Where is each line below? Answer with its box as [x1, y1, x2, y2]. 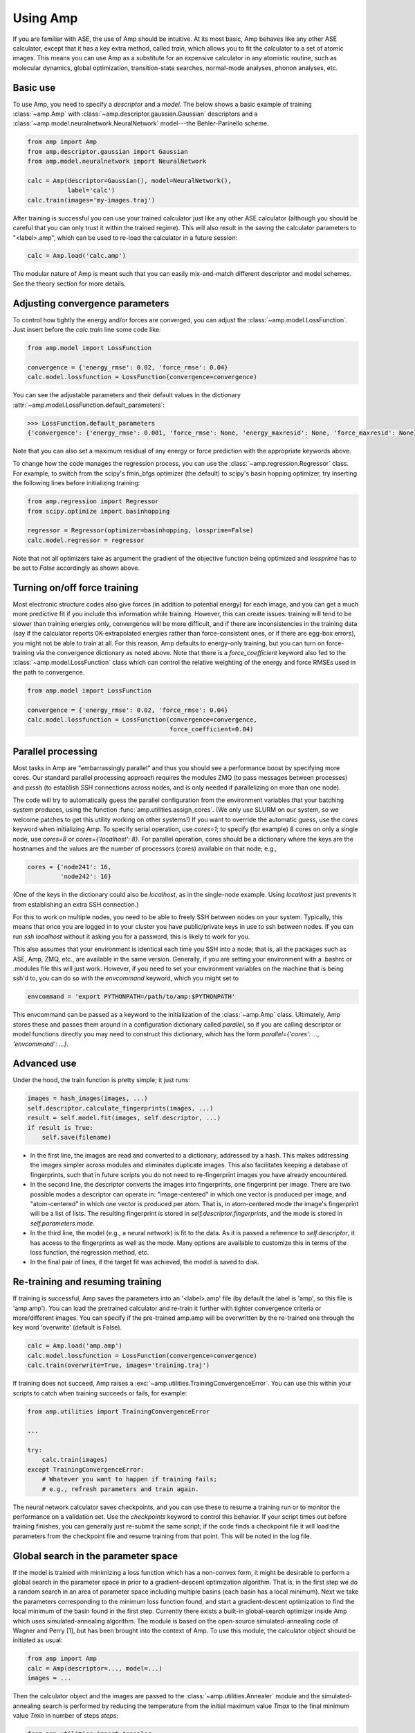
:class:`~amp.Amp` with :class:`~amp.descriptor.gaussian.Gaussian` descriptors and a [12, 110, 258, 118]
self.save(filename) [41, 1133, 112, 1142]
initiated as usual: [12, 1636, 63, 1644]
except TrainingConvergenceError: [27, 1465, 145, 1473]
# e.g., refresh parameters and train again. [41, 1485, 199, 1493]
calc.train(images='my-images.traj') [27, 196, 156, 204]
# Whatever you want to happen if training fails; [41, 1475, 217, 1483]
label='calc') [67, 186, 116, 194]
